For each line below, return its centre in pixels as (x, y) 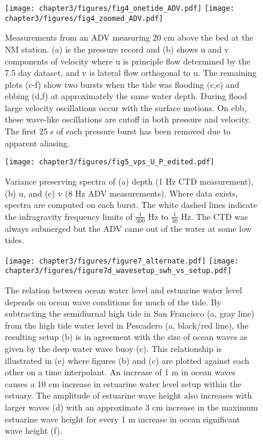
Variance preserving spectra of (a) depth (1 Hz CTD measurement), (129, 181)
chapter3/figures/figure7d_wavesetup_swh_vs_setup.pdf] (118, 271)
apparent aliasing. (37, 143)
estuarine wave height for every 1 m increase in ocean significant (123, 419)
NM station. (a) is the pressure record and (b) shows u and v (117, 49)
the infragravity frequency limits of (69, 216)
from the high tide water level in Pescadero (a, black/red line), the (127, 325)
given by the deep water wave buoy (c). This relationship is (114, 348)
